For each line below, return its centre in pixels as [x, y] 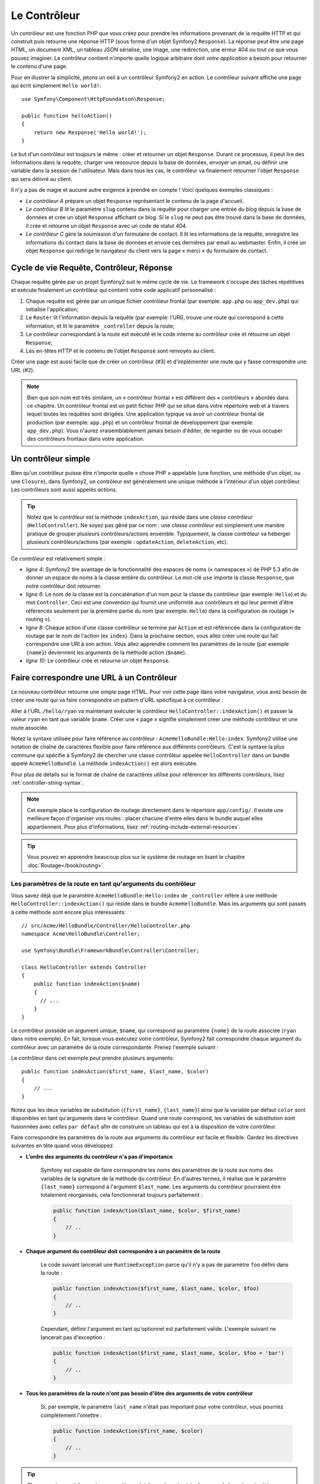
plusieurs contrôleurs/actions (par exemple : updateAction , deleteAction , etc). [127, 542]
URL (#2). [23, 370]
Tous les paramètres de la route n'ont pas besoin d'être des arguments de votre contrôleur [139, 1393]
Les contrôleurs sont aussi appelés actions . [64, 490]
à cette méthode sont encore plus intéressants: [68, 912]
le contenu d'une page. [39, 66]
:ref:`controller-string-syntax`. [47, 783]
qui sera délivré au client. [42, 179]
